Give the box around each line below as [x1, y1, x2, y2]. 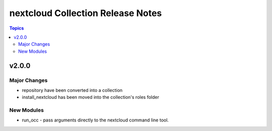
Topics [9, 25, 24, 31]
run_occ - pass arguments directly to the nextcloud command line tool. [22, 117, 169, 123]
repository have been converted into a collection [22, 87, 123, 93]
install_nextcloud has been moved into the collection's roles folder [22, 94, 160, 100]
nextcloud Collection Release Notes [9, 8, 162, 19]
